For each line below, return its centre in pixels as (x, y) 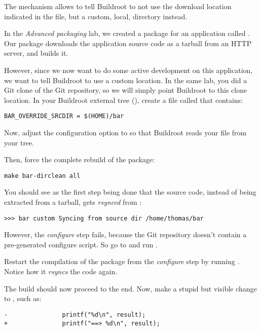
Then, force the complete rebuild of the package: (80, 159)
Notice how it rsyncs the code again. (61, 271)
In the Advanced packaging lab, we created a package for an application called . (127, 33)
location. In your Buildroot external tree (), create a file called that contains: (124, 100)
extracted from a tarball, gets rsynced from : (73, 202)
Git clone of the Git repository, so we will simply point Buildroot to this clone (126, 90)
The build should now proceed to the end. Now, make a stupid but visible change (130, 288)
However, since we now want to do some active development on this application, (128, 70)
